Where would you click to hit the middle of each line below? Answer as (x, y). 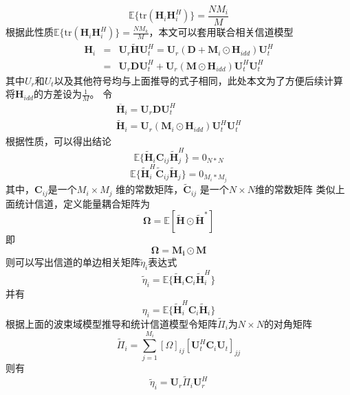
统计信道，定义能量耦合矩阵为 (82, 203)
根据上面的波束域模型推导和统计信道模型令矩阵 (111, 324)
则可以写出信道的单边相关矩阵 (73, 262)
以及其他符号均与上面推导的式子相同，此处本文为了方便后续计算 (198, 80)
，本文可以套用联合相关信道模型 (221, 32)
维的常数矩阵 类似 (295, 189)
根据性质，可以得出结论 (58, 140)
